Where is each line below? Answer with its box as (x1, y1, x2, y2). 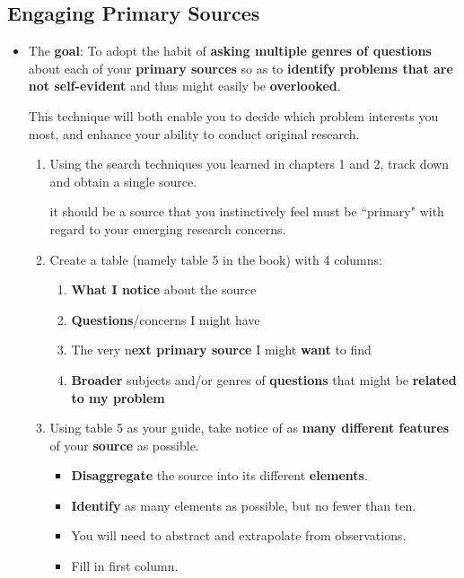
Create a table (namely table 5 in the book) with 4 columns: (49, 250, 382, 268)
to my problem (71, 388, 165, 407)
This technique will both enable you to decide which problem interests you (28, 106, 439, 125)
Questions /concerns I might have (71, 310, 260, 328)
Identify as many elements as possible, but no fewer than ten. (71, 495, 416, 514)
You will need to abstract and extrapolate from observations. (71, 526, 407, 545)
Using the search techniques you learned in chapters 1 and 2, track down (49, 154, 450, 173)
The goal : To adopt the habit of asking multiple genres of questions (28, 41, 432, 60)
